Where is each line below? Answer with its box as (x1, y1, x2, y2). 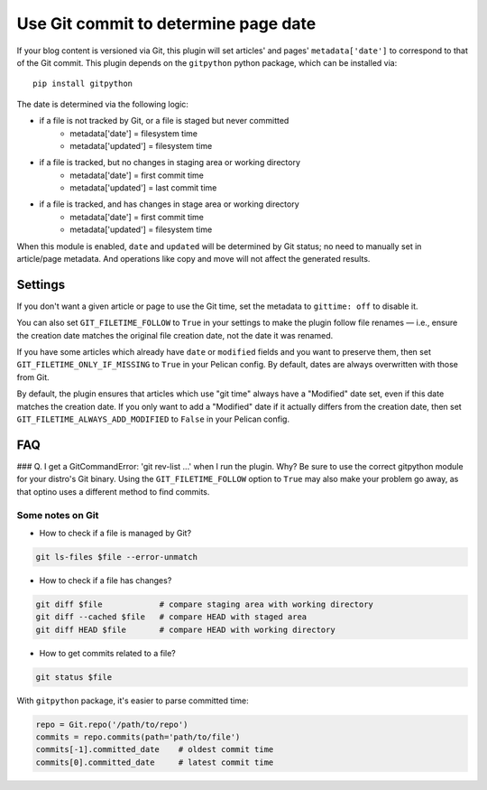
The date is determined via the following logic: (16, 98, 189, 109)
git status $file (35, 672, 113, 682)
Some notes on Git (16, 508, 99, 521)
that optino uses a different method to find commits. (16, 486, 210, 497)
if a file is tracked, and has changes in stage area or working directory (39, 199, 299, 209)
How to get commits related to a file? (39, 647, 176, 658)
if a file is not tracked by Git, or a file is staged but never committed (39, 116, 289, 126)
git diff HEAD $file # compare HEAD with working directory (35, 624, 335, 635)
